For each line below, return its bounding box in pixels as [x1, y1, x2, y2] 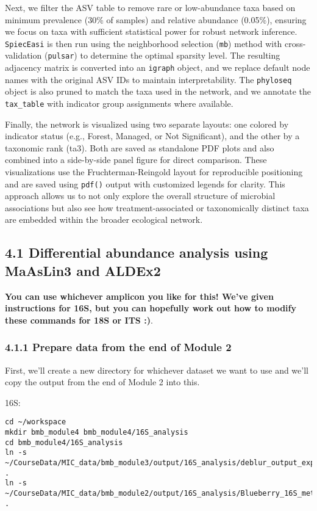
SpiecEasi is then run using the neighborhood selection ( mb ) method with [5, 37, 282, 49]
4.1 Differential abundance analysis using [5, 243, 268, 262]
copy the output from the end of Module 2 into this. [5, 375, 200, 388]
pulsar [48, 52, 74, 61]
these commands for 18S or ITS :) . [5, 313, 153, 326]
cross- [285, 37, 306, 49]
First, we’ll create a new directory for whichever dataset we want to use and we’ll [5, 363, 308, 376]
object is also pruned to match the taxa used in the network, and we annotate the [5, 85, 311, 98]
